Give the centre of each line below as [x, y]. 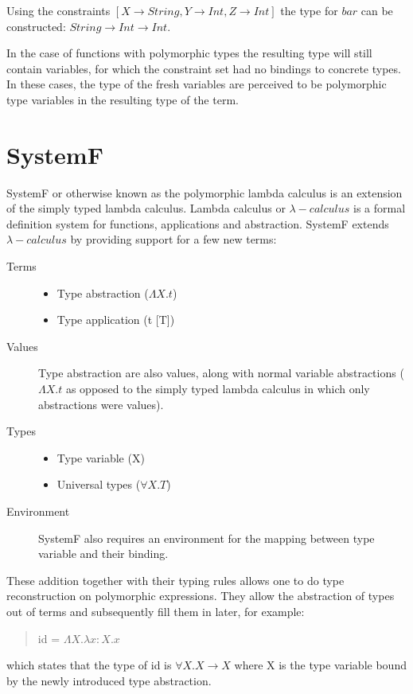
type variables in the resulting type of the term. [123, 99]
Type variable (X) [101, 457]
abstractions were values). [101, 404]
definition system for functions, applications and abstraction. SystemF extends [198, 223]
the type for [309, 10]
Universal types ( [99, 484]
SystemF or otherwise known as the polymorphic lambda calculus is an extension [205, 192]
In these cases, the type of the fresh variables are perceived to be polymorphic [197, 84]
